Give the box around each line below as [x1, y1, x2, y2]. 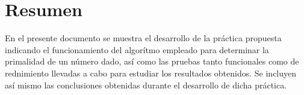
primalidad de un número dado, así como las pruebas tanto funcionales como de [5, 55, 299, 68]
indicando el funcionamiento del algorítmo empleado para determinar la [5, 43, 269, 56]
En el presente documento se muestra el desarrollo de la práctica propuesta [5, 32, 282, 44]
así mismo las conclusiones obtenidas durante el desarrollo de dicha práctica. [5, 78, 287, 91]
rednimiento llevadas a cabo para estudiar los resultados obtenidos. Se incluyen [5, 66, 297, 79]
